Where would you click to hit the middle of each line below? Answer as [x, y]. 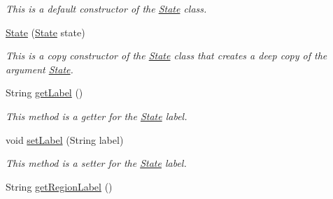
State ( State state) [45, 32]
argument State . [40, 69]
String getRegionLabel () [59, 186]
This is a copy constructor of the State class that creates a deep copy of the [166, 56]
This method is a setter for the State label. [96, 163]
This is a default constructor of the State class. [106, 8]
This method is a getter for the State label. [97, 116]
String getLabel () [44, 93]
